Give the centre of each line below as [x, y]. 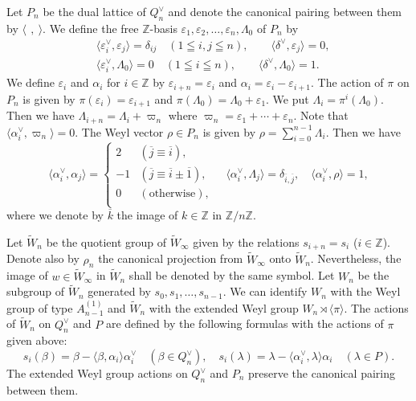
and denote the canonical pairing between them [285, 11]
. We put [288, 98]
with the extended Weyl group [224, 307]
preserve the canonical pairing [321, 373]
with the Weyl [365, 291]
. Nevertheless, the [356, 258]
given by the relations [246, 241]
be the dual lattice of [94, 11]
